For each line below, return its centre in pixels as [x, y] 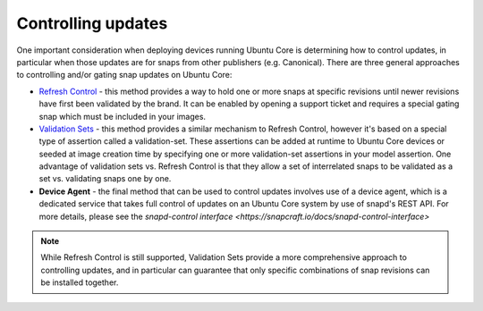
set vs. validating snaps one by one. [105, 179]
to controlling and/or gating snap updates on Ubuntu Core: [124, 75]
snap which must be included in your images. [122, 116]
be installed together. [80, 282]
